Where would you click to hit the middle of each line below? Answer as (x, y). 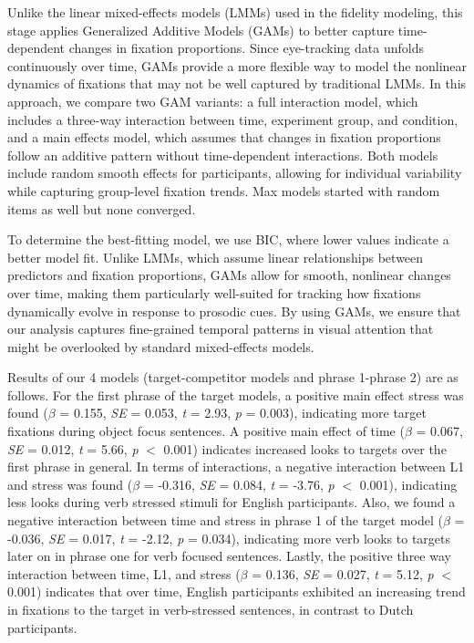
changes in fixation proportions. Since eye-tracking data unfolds (246, 48)
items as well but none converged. (102, 208)
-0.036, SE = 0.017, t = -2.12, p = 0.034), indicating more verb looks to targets (229, 538)
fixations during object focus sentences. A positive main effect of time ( (206, 431)
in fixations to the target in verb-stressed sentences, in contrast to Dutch (211, 609)
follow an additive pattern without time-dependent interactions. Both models (223, 155)
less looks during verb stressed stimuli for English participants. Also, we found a (232, 502)
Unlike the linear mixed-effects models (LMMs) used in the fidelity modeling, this (235, 12)
